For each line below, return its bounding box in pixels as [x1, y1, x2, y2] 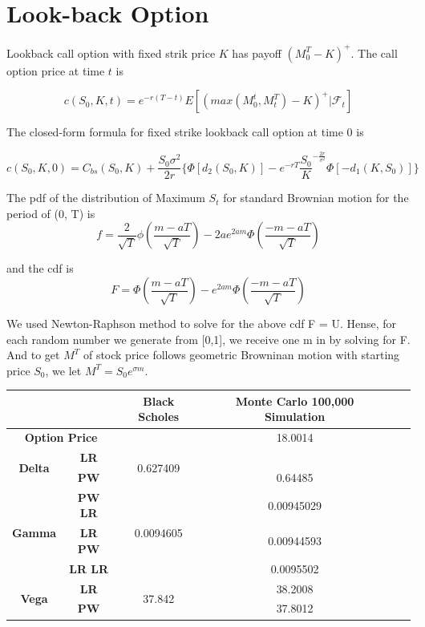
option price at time [6, 62, 105, 79]
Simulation [264, 408, 326, 425]
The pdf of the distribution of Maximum [6, 189, 205, 206]
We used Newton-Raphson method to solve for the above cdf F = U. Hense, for [6, 315, 397, 332]
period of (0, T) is [6, 204, 95, 221]
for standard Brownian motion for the [223, 189, 409, 206]
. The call [350, 44, 398, 61]
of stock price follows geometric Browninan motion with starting [83, 346, 400, 363]
